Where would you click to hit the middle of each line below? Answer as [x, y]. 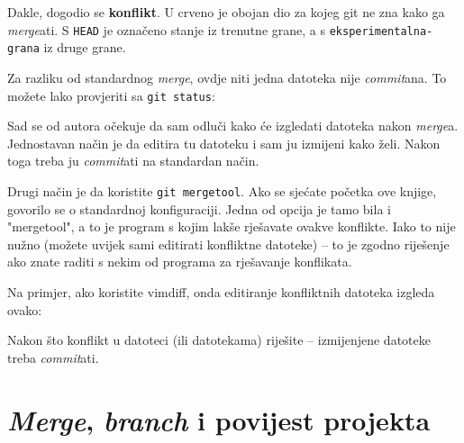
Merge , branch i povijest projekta [219, 420]
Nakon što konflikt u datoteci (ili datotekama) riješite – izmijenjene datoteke [219, 340]
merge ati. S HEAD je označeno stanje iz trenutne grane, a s [166, 29]
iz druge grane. [85, 47]
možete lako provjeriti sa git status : [111, 95]
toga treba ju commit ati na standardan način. [133, 161]
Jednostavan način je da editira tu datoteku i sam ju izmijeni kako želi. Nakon [224, 143]
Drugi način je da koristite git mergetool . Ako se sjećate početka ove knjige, [222, 190]
